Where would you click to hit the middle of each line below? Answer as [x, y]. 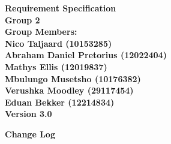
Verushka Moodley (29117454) [69, 90]
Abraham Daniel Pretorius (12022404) [86, 55]
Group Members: [41, 31]
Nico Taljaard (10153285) [58, 43]
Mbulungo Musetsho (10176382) [73, 78]
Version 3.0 [28, 114]
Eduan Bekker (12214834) [60, 102]
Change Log [30, 133]
